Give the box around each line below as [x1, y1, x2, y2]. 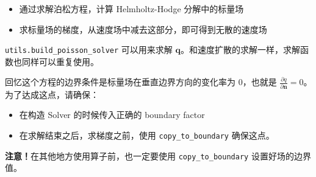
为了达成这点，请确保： [5, 88, 99, 100]
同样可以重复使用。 [21, 55, 99, 68]
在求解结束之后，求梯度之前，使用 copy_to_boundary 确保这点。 [19, 128, 275, 141]
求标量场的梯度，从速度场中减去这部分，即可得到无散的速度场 [19, 23, 267, 35]
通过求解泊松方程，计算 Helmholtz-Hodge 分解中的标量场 [19, 2, 244, 15]
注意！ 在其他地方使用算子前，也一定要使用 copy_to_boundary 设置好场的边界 [5, 149, 311, 162]
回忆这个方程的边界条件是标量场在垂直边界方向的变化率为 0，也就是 [5, 75, 277, 88]
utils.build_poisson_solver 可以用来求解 [5, 43, 173, 56]
